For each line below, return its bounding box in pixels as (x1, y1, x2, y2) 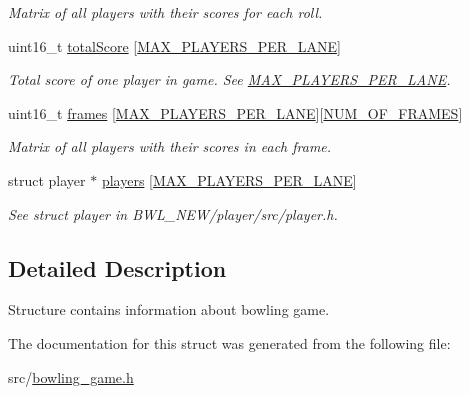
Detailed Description (8, 252, 227, 283)
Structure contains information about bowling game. (8, 299, 330, 320)
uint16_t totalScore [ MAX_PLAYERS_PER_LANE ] (8, 35, 341, 56)
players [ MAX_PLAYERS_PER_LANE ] (101, 169, 357, 190)
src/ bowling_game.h (8, 366, 134, 387)
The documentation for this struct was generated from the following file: (8, 332, 451, 353)
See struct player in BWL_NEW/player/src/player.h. (8, 203, 338, 224)
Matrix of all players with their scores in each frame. (8, 136, 332, 157)
